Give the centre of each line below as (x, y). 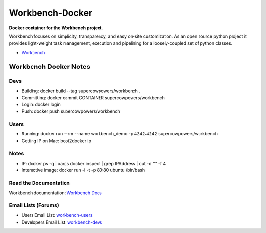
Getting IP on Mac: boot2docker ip (56, 141)
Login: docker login (41, 104)
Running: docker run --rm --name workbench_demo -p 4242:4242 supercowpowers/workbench (119, 134)
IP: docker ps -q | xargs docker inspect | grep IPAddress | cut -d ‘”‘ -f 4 (94, 163)
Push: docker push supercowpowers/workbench (71, 111)
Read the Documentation (39, 183)
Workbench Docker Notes (50, 67)
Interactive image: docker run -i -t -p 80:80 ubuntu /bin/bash (83, 170)
